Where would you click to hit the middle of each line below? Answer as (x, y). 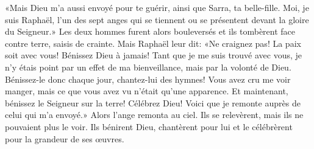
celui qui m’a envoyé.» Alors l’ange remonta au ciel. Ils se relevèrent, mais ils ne (154, 115)
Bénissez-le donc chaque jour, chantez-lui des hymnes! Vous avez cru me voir (148, 79)
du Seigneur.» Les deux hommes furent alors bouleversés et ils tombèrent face (150, 31)
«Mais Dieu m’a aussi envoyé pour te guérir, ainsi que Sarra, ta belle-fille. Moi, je (157, 7)
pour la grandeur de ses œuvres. (65, 138)
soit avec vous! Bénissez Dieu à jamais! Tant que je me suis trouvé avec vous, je (154, 55)
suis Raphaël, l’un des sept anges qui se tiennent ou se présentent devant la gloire (157, 19)
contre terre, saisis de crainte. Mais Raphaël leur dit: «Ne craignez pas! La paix (153, 43)
